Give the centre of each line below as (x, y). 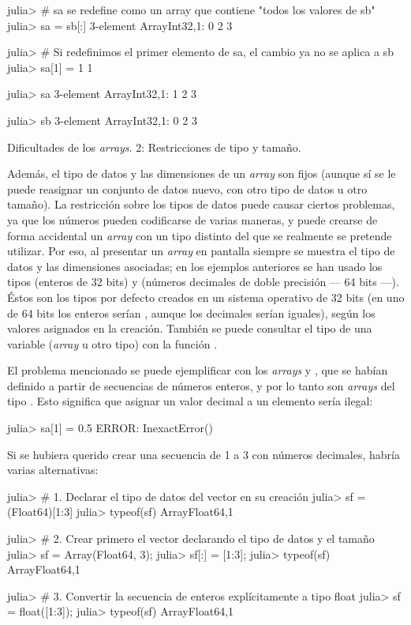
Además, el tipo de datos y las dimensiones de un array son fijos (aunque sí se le (202, 173)
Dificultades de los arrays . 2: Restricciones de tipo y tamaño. (154, 147)
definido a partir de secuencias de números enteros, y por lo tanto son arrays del (201, 385)
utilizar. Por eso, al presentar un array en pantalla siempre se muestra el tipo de (201, 251)
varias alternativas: (53, 470)
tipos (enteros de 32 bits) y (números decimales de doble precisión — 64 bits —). (203, 282)
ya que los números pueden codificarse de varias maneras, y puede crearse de (192, 219)
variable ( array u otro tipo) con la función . (112, 343)
